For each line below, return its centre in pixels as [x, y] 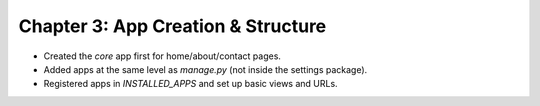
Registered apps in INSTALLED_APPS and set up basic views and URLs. [191, 84]
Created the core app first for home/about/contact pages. [162, 56]
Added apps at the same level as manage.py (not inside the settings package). [205, 69]
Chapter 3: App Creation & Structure [172, 26]
